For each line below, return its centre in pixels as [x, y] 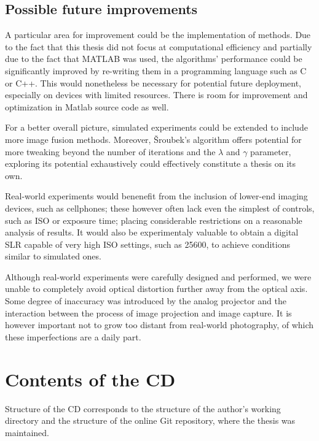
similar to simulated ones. [53, 256]
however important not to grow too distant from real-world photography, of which [159, 325]
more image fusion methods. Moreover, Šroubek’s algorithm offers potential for [153, 139]
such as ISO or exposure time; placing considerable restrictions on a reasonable [154, 220]
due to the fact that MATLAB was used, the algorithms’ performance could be [154, 59]
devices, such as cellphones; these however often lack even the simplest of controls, [160, 208]
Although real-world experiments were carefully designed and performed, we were [158, 276]
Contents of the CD [90, 379]
